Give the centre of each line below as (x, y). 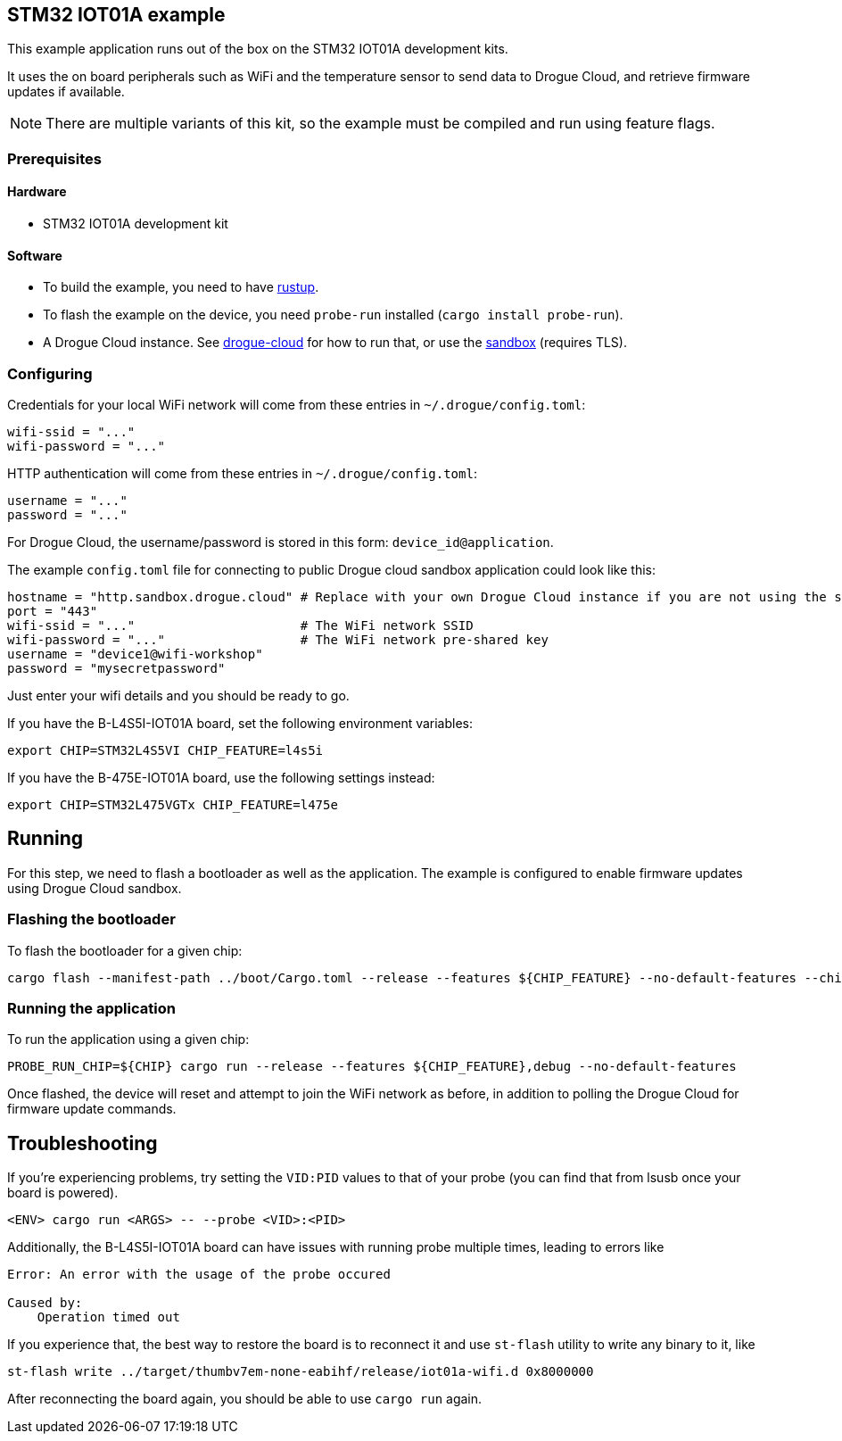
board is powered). (63, 1193)
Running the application (91, 1008)
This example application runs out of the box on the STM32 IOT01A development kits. (258, 49)
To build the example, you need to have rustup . (181, 287)
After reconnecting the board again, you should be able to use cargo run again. (245, 1399)
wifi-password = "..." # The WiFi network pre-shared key (278, 639)
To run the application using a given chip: (128, 1039)
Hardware (37, 192)
